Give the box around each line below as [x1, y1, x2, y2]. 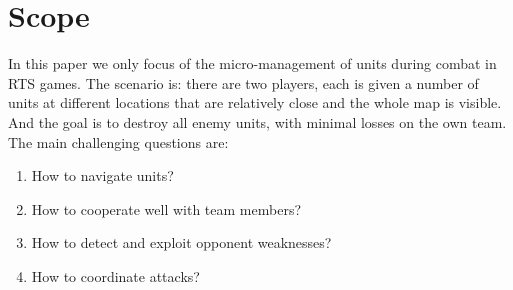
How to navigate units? [31, 165, 174, 186]
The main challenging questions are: [8, 131, 229, 152]
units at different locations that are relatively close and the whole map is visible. [8, 92, 502, 113]
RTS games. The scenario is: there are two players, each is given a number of [8, 72, 479, 93]
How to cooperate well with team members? [31, 198, 302, 219]
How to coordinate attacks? [31, 265, 200, 286]
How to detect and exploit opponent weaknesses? [31, 232, 332, 253]
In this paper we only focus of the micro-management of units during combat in [8, 53, 497, 74]
